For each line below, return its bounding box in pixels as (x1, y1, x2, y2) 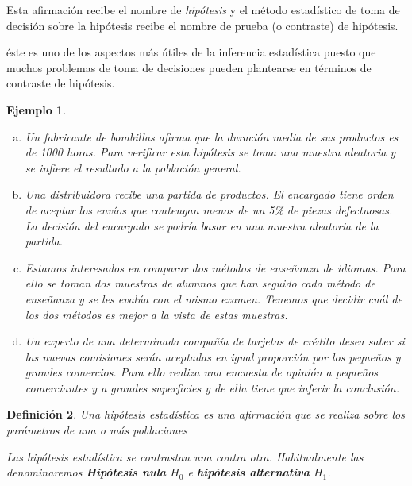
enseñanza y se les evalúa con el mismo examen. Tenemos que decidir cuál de (25, 290, 402, 307)
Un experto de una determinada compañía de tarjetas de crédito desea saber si (25, 333, 405, 349)
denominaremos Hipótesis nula (6, 464, 167, 480)
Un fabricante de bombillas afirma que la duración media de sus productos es (25, 128, 399, 145)
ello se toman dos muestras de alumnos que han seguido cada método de (25, 275, 375, 291)
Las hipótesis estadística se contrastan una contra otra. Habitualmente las (6, 448, 364, 465)
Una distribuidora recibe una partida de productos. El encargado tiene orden (25, 186, 394, 202)
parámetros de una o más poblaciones (6, 422, 187, 438)
